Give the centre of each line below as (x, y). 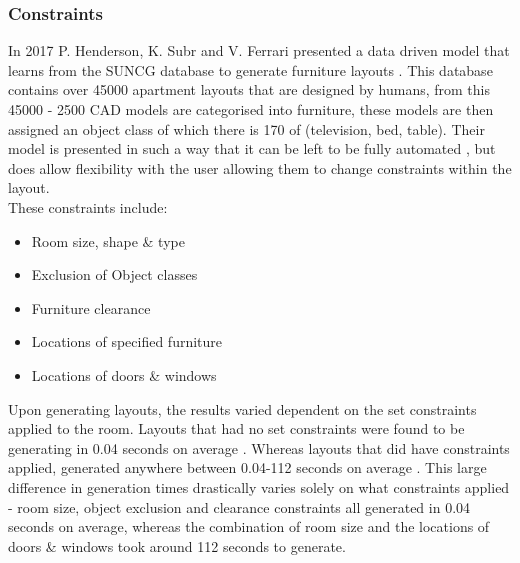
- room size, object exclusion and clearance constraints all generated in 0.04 (239, 506)
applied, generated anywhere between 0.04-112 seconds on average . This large (247, 467)
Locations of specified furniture (127, 341)
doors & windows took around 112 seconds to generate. (177, 545)
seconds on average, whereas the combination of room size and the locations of (249, 526)
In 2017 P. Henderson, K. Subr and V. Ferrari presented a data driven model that (259, 50)
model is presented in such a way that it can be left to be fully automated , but (252, 148)
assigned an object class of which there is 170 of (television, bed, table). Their (246, 128)
